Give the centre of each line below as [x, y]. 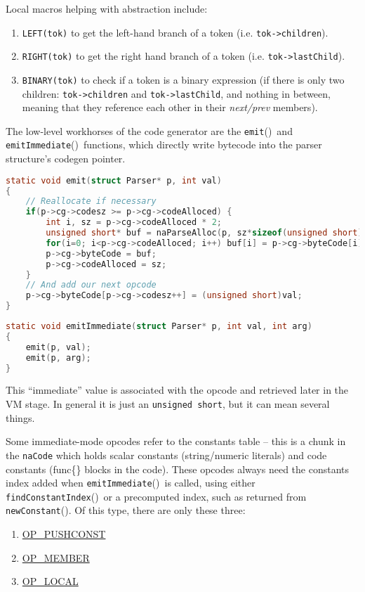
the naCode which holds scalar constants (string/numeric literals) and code [166, 455]
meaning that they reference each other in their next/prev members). [170, 107]
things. [20, 417]
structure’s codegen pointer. [66, 159]
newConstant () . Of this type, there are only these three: [126, 510]
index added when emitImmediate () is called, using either [131, 483]
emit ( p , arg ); [58, 358]
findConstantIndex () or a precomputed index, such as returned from [156, 496]
